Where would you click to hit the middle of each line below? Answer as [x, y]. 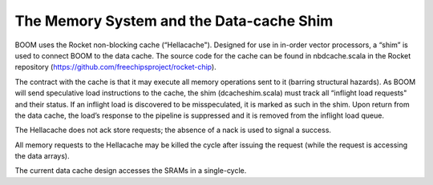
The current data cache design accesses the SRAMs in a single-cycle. [131, 171]
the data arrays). [42, 156]
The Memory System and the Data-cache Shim [174, 21]
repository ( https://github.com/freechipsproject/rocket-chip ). [115, 67]
